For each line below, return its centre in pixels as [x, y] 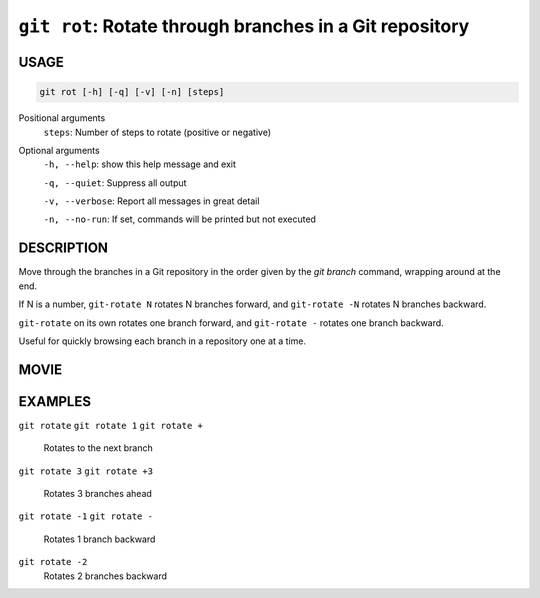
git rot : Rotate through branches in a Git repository [244, 26]
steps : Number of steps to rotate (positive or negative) [157, 132]
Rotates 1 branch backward [99, 539]
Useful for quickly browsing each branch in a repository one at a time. [162, 341]
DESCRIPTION [63, 248]
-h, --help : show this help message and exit [140, 164]
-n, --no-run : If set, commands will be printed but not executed [180, 219]
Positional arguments [62, 118]
